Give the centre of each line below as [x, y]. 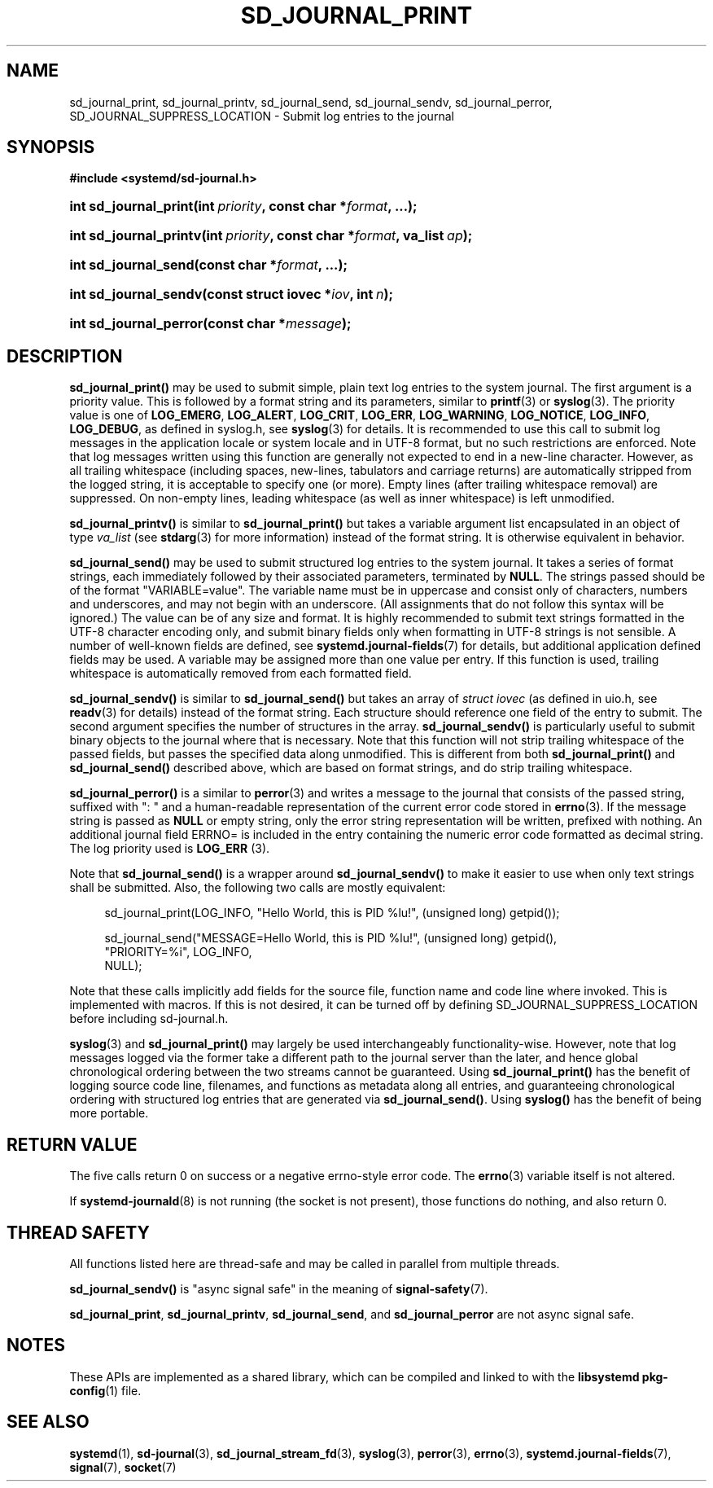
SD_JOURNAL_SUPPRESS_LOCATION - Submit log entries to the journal [262, 116]
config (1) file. [105, 1390]
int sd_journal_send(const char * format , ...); [208, 265]
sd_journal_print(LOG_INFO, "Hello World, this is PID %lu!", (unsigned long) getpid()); [332, 913]
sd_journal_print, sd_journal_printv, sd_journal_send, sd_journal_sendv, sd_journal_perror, [311, 102]
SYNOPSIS [51, 147]
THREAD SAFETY [78, 1232]
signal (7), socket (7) [123, 1467]
